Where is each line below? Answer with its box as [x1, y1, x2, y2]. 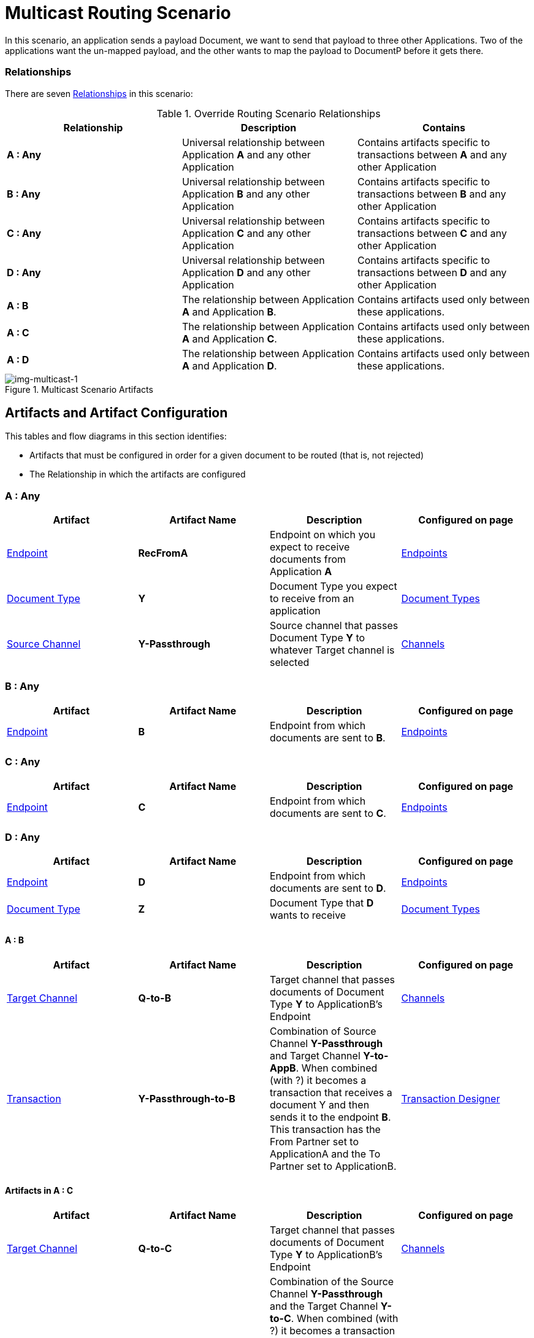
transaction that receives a [270, 1086, 392, 1099]
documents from [270, 553, 346, 566]
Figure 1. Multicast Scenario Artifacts [5, 384, 153, 395]
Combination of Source [270, 1024, 376, 1037]
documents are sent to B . [270, 731, 386, 744]
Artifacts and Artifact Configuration [5, 404, 228, 420]
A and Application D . [181, 359, 277, 372]
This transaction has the [270, 1123, 381, 1135]
